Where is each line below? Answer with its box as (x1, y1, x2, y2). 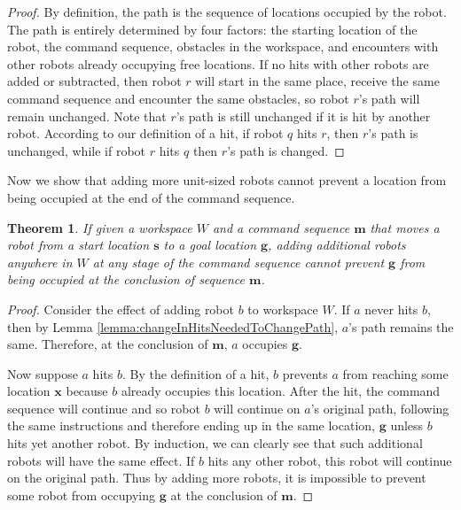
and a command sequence (212, 218, 350, 236)
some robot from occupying (7, 485, 155, 504)
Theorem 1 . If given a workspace (7, 218, 192, 236)
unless (390, 416, 424, 435)
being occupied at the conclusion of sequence (7, 270, 246, 289)
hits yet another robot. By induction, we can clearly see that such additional (7, 434, 423, 452)
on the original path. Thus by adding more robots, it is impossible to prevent (7, 468, 426, 487)
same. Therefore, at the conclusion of (7, 335, 208, 353)
